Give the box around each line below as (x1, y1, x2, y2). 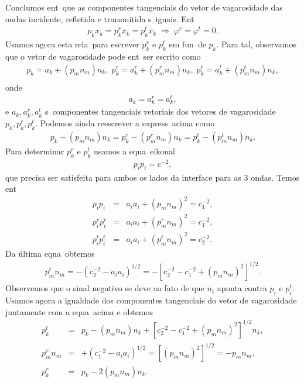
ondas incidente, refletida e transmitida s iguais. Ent (5, 12, 194, 25)
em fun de (169, 38, 206, 50)
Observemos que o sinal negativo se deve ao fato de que (5, 282, 204, 294)
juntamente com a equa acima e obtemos (5, 305, 153, 318)
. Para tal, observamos (216, 38, 297, 50)
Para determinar (5, 144, 64, 157)
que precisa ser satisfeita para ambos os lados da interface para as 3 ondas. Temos (5, 171, 300, 183)
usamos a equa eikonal (94, 144, 175, 157)
